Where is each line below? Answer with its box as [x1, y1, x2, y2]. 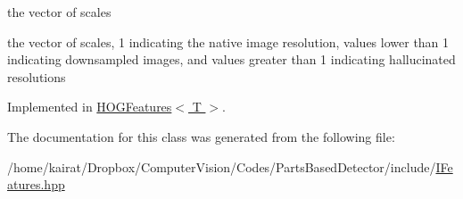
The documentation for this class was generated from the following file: [7, 127, 395, 145]
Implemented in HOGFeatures [7, 97, 172, 116]
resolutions [7, 67, 66, 86]
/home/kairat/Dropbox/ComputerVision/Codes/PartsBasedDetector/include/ [7, 157, 436, 176]
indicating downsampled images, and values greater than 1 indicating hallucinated [7, 50, 456, 69]
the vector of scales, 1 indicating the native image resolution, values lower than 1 [7, 32, 450, 51]
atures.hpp [7, 175, 65, 194]
